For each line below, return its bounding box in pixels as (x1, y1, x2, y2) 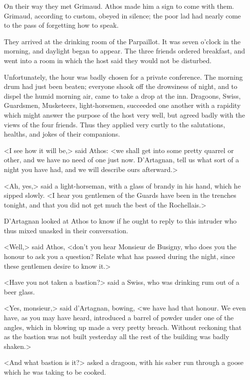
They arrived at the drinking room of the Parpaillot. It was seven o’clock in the (4, 36, 241, 46)
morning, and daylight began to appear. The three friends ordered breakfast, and (4, 46, 245, 56)
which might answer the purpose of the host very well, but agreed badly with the (4, 109, 245, 120)
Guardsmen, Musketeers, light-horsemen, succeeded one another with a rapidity (4, 100, 241, 110)
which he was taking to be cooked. (4, 367, 106, 377)
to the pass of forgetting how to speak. (4, 20, 119, 30)
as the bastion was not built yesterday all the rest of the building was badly (4, 331, 230, 342)
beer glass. (4, 286, 35, 296)
